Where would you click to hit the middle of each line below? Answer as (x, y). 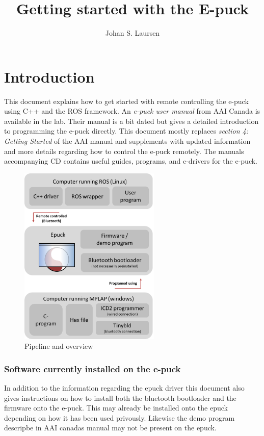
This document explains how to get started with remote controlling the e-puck (126, 101)
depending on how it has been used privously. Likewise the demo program (120, 417)
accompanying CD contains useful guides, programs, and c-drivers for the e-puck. (131, 161)
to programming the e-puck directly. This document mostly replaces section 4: (126, 131)
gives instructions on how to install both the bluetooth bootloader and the (120, 397)
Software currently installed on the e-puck (93, 368)
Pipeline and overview (59, 346)
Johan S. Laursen (133, 33)
